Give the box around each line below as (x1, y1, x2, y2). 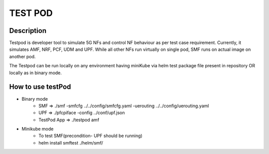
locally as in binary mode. (9, 70, 62, 76)
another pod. (9, 53, 36, 59)
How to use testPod (9, 83, 71, 91)
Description (9, 26, 47, 35)
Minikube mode (21, 126, 54, 132)
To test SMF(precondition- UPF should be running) (38, 133, 143, 139)
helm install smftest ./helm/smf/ (38, 140, 103, 146)
